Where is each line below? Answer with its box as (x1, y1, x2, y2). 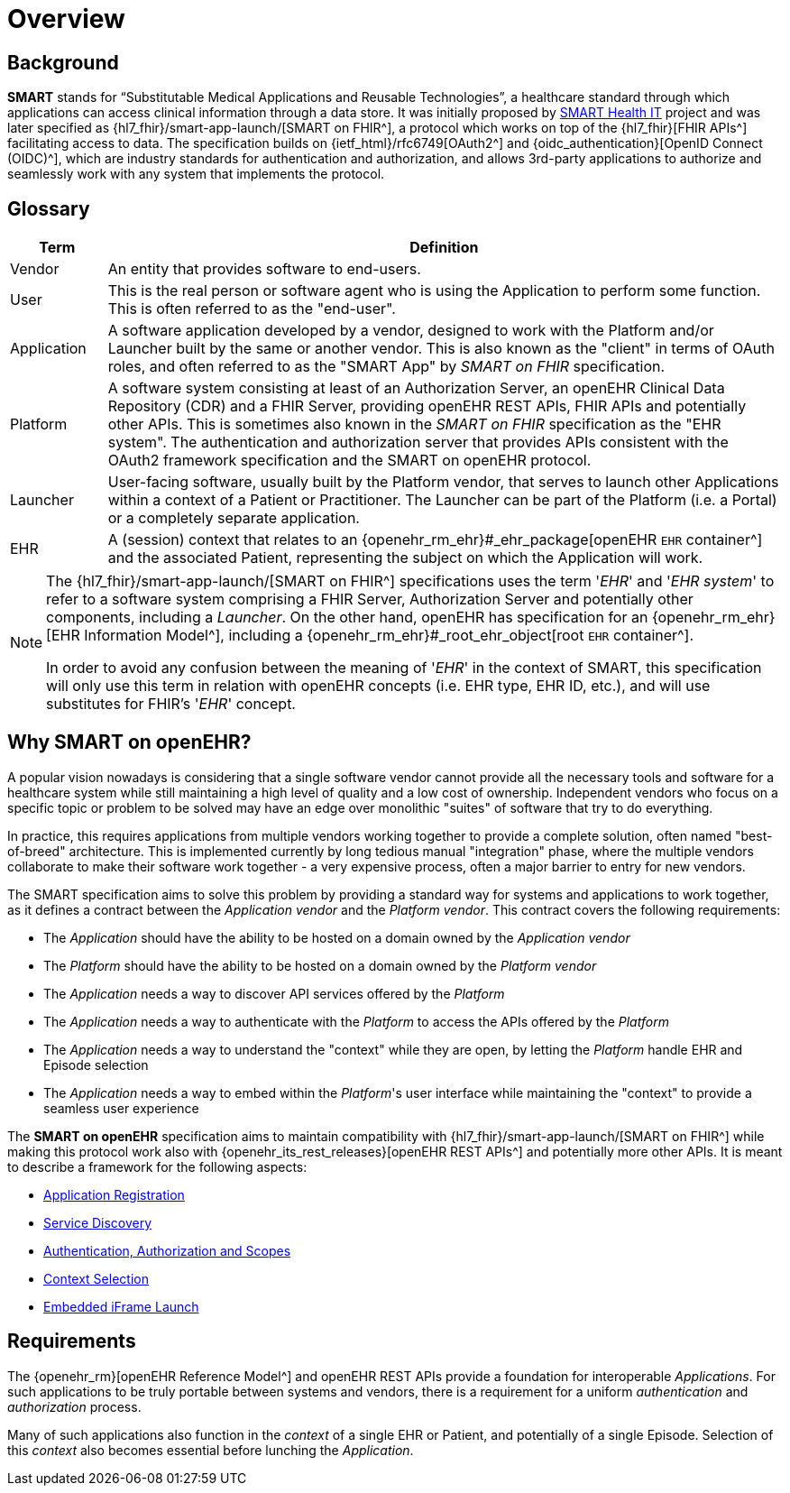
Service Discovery (43, 1214, 152, 1230)
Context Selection (43, 1270, 149, 1286)
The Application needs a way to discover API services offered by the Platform (43, 985, 505, 1001)
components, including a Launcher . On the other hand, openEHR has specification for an (46, 608, 648, 627)
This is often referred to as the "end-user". (107, 300, 396, 318)
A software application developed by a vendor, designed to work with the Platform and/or (107, 321, 714, 340)
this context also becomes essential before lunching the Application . (7, 1442, 414, 1458)
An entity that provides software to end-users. (107, 260, 421, 279)
